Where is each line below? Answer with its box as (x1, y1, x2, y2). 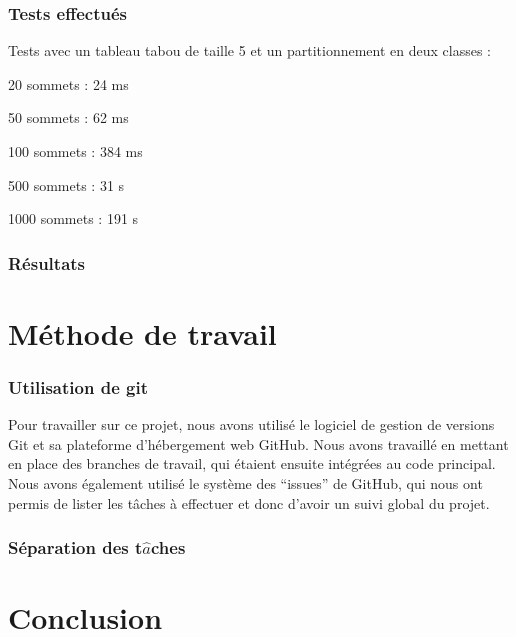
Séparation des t (8, 535, 143, 560)
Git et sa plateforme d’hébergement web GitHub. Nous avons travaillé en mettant (8, 433, 509, 454)
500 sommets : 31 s (8, 174, 125, 195)
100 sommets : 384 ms (8, 141, 143, 161)
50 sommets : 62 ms (8, 107, 129, 128)
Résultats (8, 250, 86, 275)
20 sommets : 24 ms (8, 73, 129, 94)
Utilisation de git (8, 374, 148, 399)
